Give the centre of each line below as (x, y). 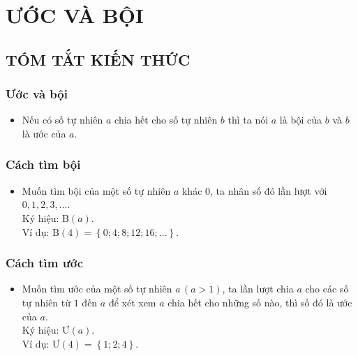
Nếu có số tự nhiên (62, 120)
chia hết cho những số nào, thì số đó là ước (260, 302)
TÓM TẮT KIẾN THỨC (98, 59)
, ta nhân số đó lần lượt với (269, 190)
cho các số (327, 289)
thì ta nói (248, 120)
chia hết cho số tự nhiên (166, 120)
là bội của (301, 120)
